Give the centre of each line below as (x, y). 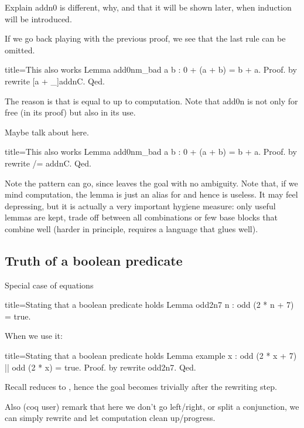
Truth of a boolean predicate (94, 260)
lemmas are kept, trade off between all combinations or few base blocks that (141, 217)
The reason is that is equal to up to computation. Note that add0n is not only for (151, 101)
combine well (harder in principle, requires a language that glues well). (131, 228)
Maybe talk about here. (47, 132)
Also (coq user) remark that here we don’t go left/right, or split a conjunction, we (152, 406)
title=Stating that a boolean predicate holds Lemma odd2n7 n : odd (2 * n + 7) (149, 305)
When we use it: (34, 336)
